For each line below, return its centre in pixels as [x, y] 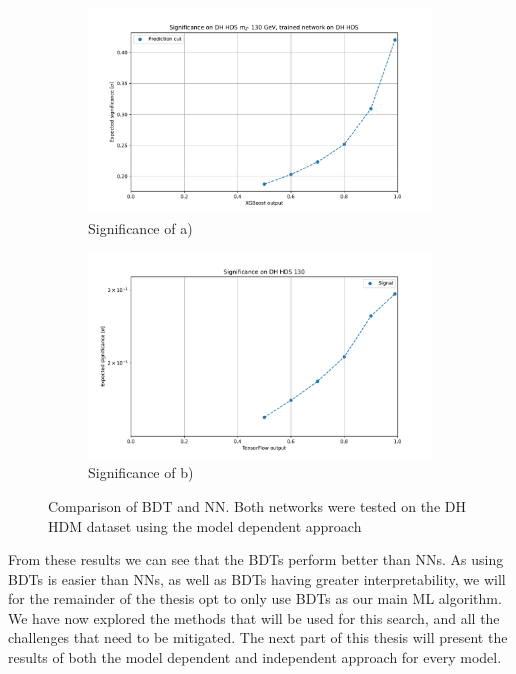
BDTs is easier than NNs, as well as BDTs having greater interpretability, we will [257, 578]
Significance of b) [141, 472]
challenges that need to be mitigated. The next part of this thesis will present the [258, 637]
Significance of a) [140, 227]
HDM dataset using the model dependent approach [205, 525]
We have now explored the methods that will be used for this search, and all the [254, 617]
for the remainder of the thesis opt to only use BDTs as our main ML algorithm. [255, 598]
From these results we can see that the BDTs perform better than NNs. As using [256, 559]
